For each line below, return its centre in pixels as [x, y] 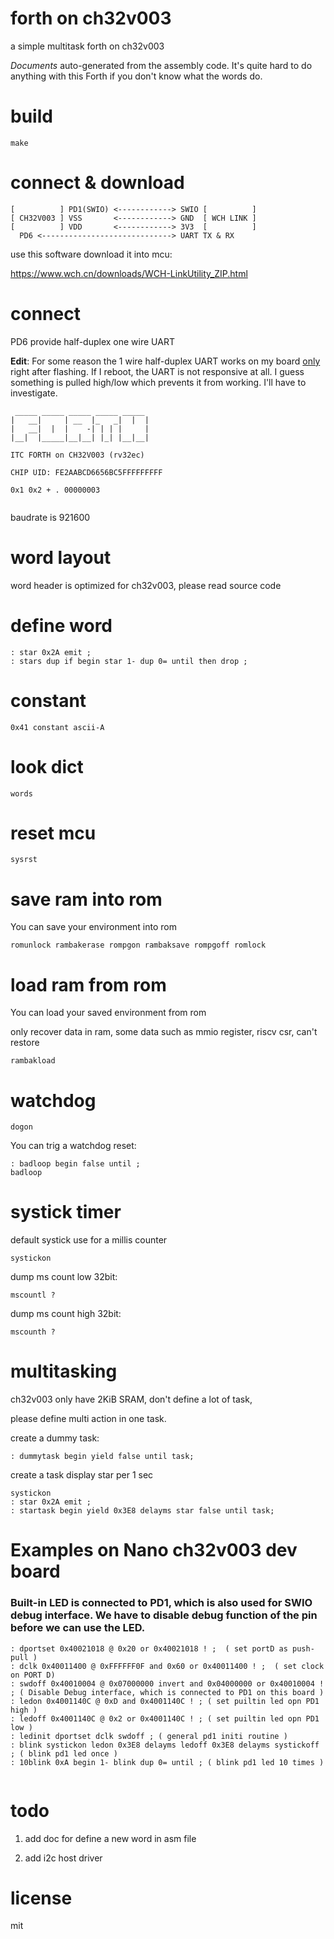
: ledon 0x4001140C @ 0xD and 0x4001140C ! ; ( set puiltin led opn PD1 [165, 1701]
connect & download [97, 183]
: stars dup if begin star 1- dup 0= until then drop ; [129, 661]
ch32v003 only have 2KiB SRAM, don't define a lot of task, [131, 1399]
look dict [47, 766]
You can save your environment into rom [93, 927]
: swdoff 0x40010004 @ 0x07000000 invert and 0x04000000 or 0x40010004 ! [167, 1683]
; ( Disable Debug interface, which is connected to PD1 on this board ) [167, 1692]
